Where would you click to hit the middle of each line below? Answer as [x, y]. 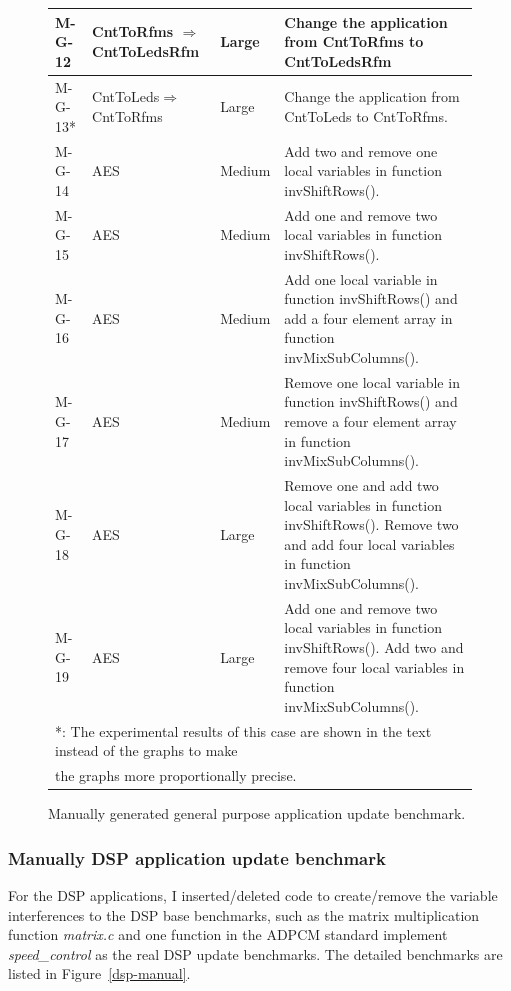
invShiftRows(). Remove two [371, 524]
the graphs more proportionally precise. [176, 775]
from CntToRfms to [354, 41]
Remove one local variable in [372, 381]
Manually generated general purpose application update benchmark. [257, 813]
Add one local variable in [361, 278]
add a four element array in [368, 317]
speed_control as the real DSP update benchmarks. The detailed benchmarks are [255, 953]
